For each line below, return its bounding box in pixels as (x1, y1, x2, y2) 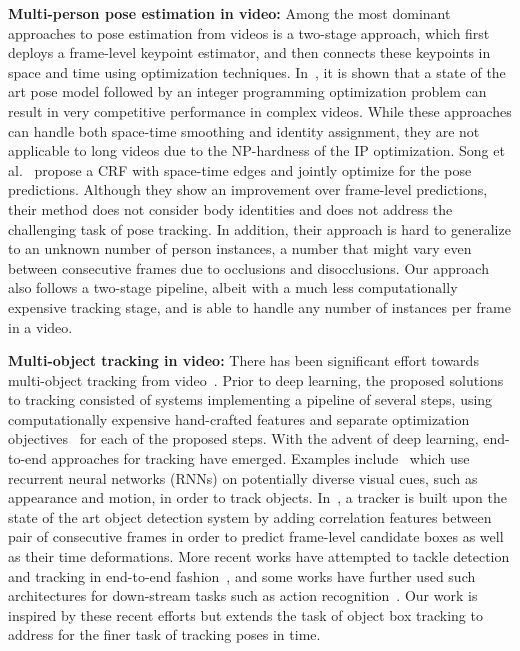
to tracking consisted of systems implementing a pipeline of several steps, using (8, 389, 493, 410)
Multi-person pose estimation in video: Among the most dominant (8, 3, 451, 23)
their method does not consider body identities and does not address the (8, 198, 453, 219)
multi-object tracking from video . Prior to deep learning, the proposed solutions (8, 369, 504, 390)
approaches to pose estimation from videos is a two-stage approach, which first (8, 22, 490, 43)
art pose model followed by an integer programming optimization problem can (8, 81, 487, 102)
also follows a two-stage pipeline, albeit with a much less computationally (8, 277, 458, 298)
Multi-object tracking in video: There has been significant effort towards (8, 350, 479, 371)
